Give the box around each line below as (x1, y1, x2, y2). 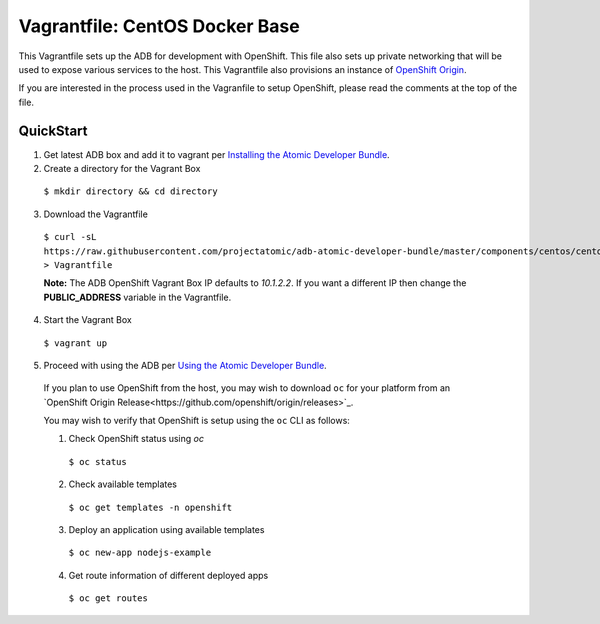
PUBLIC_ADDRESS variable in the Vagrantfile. (43, 291, 232, 303)
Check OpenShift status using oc (68, 433, 205, 445)
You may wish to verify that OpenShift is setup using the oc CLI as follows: (43, 415, 350, 427)
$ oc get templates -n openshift (68, 501, 233, 513)
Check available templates (68, 478, 177, 490)
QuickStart (18, 122, 89, 139)
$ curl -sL (43, 231, 97, 243)
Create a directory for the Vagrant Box (43, 163, 201, 175)
